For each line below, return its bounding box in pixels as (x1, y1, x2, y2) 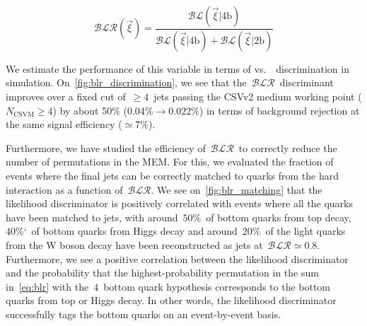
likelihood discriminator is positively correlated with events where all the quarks (6, 196, 354, 211)
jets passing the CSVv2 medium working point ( (153, 89, 362, 104)
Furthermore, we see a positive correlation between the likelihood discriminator (6, 251, 349, 266)
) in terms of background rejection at (199, 103, 360, 117)
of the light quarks (265, 223, 346, 238)
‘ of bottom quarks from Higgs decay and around (23, 223, 238, 238)
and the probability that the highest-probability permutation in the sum (6, 265, 319, 280)
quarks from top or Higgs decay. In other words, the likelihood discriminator (6, 293, 337, 308)
